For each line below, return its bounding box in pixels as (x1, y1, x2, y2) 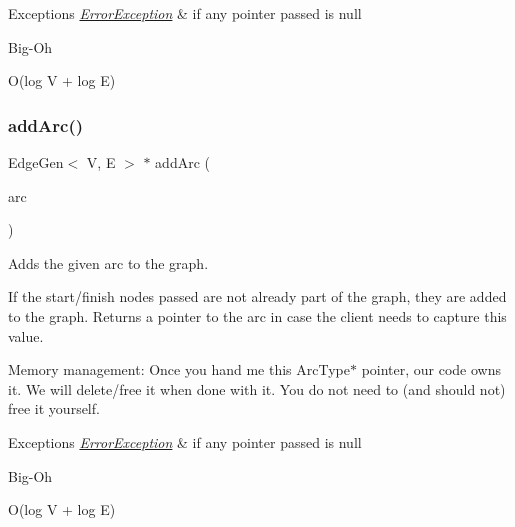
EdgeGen (8, 152, 64, 172)
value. (8, 325, 44, 346)
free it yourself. (8, 398, 100, 419)
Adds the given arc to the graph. (8, 252, 209, 273)
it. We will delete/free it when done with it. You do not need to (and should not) (8, 378, 506, 399)
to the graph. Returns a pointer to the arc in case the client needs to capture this (8, 305, 507, 326)
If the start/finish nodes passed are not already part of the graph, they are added (8, 286, 507, 307)
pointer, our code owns (361, 359, 502, 380)
